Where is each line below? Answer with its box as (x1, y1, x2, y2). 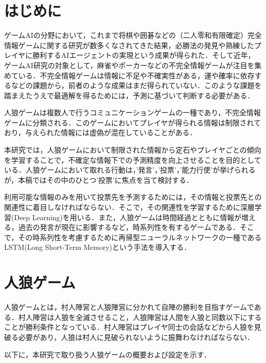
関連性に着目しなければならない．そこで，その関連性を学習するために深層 (4, 202, 255, 212)
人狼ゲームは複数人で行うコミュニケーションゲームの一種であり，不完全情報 (4, 107, 261, 118)
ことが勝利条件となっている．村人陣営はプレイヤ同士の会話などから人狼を (4, 322, 254, 332)
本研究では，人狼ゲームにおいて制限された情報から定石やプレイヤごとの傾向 (4, 144, 261, 155)
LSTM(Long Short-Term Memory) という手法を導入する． (4, 242, 191, 252)
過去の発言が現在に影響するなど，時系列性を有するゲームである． (18, 222, 240, 232)
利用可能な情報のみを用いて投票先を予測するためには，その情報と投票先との (4, 191, 262, 202)
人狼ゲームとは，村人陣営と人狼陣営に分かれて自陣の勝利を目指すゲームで (4, 302, 254, 312)
